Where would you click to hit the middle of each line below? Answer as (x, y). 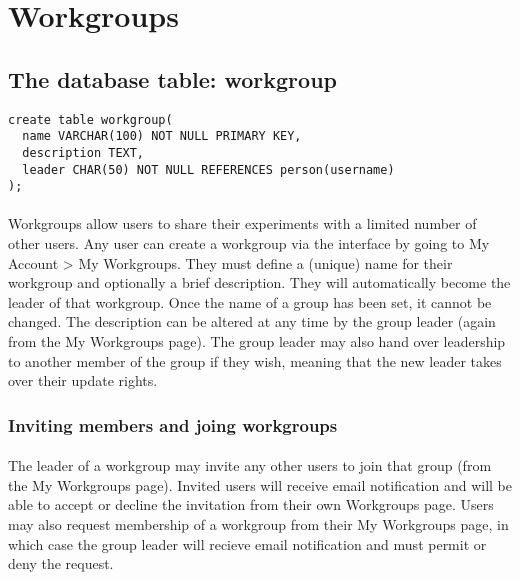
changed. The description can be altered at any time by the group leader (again (252, 321)
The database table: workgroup (172, 78)
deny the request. (61, 563)
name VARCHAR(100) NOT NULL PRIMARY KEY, (162, 136)
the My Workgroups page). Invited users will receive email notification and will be (260, 484)
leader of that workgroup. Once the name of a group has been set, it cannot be (250, 301)
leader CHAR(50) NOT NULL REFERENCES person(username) (208, 169)
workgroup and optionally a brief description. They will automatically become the (259, 282)
